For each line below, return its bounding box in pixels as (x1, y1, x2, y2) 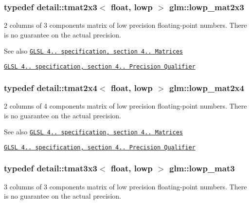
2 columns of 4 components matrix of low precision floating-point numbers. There (4, 100, 247, 111)
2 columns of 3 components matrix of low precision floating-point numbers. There (4, 20, 247, 30)
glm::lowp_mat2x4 (169, 81, 244, 93)
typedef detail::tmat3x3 (4, 162, 97, 174)
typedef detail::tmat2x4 (4, 81, 97, 93)
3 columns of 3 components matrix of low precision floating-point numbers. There (4, 181, 247, 191)
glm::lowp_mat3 (169, 162, 235, 174)
